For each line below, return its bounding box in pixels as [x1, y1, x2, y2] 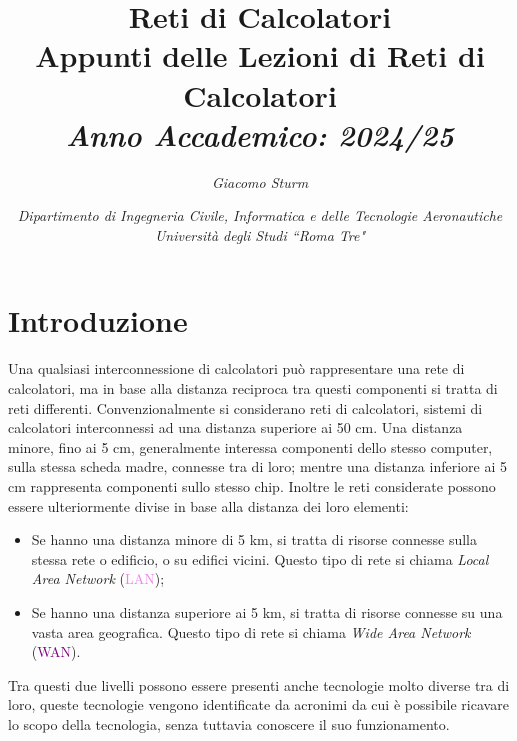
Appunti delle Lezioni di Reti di [35, 35, 485, 76]
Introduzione [8, 300, 188, 341]
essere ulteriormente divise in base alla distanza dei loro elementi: [8, 495, 409, 516]
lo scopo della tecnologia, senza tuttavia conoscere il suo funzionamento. [8, 713, 450, 734]
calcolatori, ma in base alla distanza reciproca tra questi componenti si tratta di [8, 378, 498, 398]
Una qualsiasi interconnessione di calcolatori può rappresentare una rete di [8, 358, 465, 379]
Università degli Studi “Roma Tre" [154, 224, 366, 245]
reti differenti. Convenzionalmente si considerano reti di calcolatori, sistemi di [8, 397, 483, 418]
